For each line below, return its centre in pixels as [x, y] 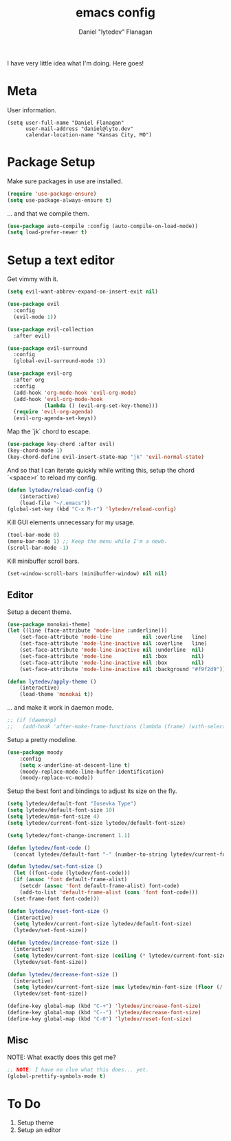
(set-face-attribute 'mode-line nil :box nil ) [112, 656]
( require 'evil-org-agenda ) [54, 412]
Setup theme [35, 1123]
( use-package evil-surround [47, 348]
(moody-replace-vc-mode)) [57, 778]
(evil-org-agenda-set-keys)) [55, 418]
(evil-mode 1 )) [35, 317]
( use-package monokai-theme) [49, 624]
